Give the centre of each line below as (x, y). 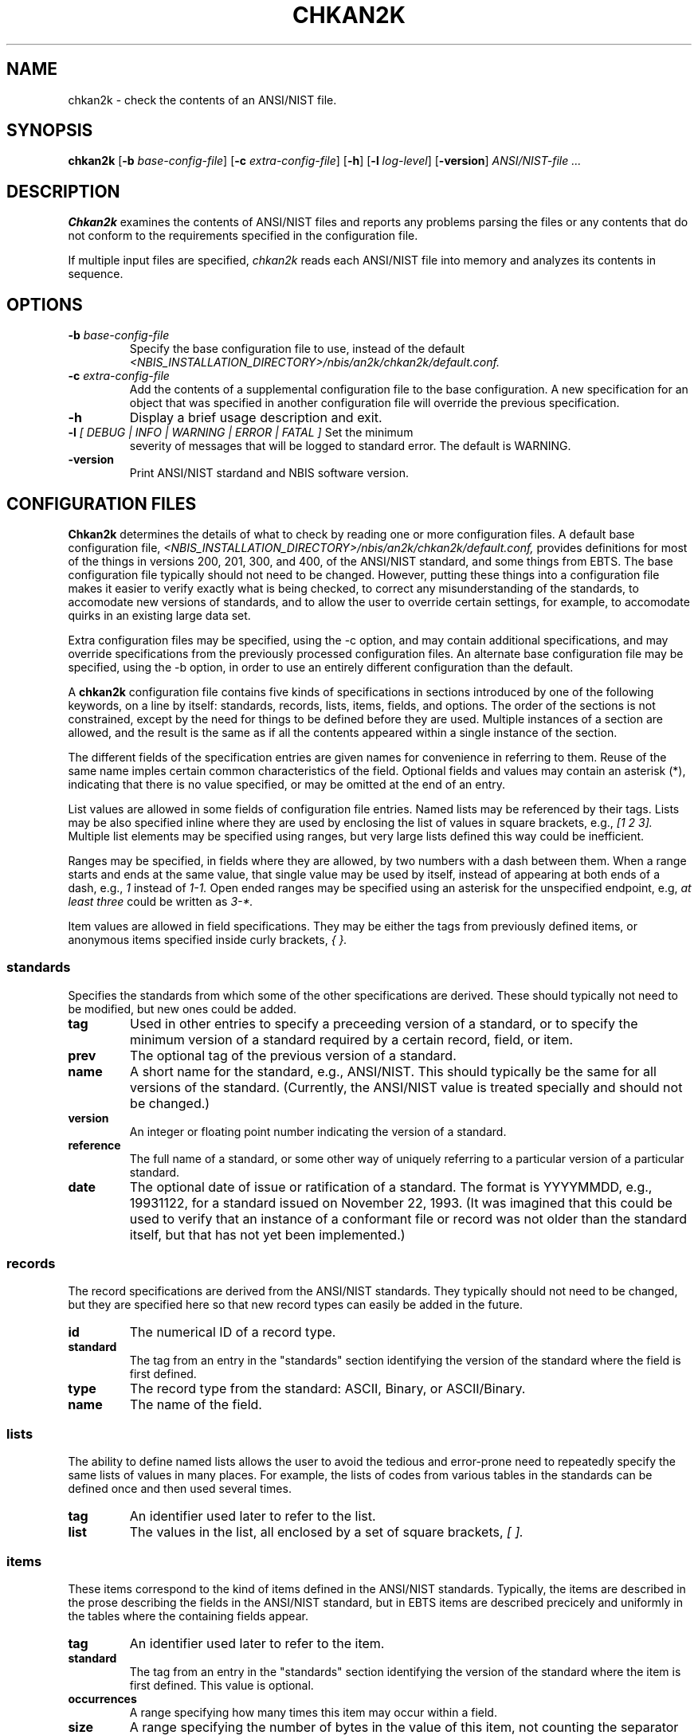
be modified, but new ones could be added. (182, 1008)
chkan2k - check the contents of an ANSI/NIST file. (202, 100)
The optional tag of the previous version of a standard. (293, 1055)
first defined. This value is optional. (222, 1685)
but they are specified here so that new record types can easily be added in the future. (295, 1305)
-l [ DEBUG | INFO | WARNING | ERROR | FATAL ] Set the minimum (241, 433)
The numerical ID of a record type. (233, 1332)
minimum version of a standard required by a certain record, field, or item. (352, 1039)
